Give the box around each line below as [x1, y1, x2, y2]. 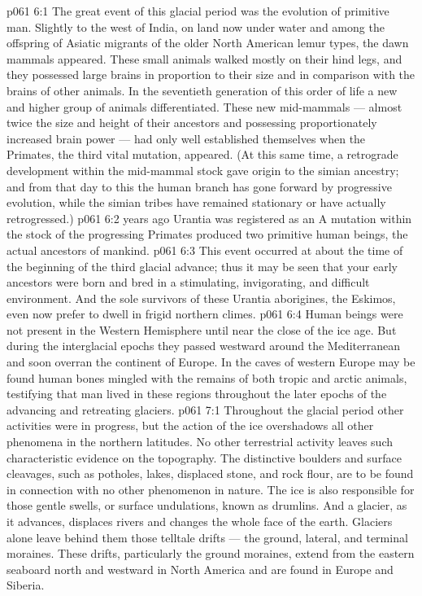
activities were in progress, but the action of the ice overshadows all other [7, 417, 374, 434]
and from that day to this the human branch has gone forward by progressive [7, 177, 392, 195]
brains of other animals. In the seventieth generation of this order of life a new [7, 81, 398, 99]
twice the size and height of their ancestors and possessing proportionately [7, 114, 377, 131]
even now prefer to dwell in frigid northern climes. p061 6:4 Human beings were [7, 305, 403, 322]
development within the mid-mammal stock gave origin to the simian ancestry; [7, 161, 399, 178]
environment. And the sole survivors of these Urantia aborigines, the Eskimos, [7, 289, 396, 306]
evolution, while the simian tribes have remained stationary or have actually [7, 194, 386, 211]
